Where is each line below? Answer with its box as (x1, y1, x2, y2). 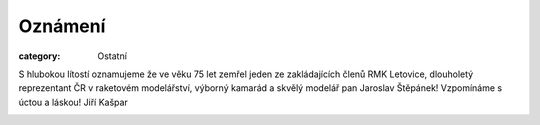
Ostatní (97, 50, 127, 62)
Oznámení (18, 15, 106, 37)
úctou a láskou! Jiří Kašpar (18, 96, 129, 108)
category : (18, 50, 61, 62)
